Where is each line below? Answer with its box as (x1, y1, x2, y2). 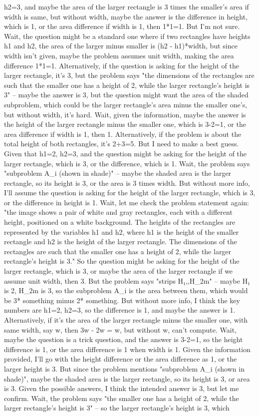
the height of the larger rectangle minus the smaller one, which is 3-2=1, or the (4, 119, 246, 129)
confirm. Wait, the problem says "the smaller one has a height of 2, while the (4, 393, 239, 403)
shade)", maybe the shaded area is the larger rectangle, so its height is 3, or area (4, 373, 250, 384)
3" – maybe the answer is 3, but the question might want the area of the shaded (4, 89, 249, 100)
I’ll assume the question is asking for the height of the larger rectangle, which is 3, (4, 187, 256, 198)
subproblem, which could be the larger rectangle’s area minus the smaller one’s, (4, 99, 248, 109)
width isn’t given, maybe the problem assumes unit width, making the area (4, 50, 234, 60)
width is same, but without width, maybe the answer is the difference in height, (4, 11, 248, 21)
